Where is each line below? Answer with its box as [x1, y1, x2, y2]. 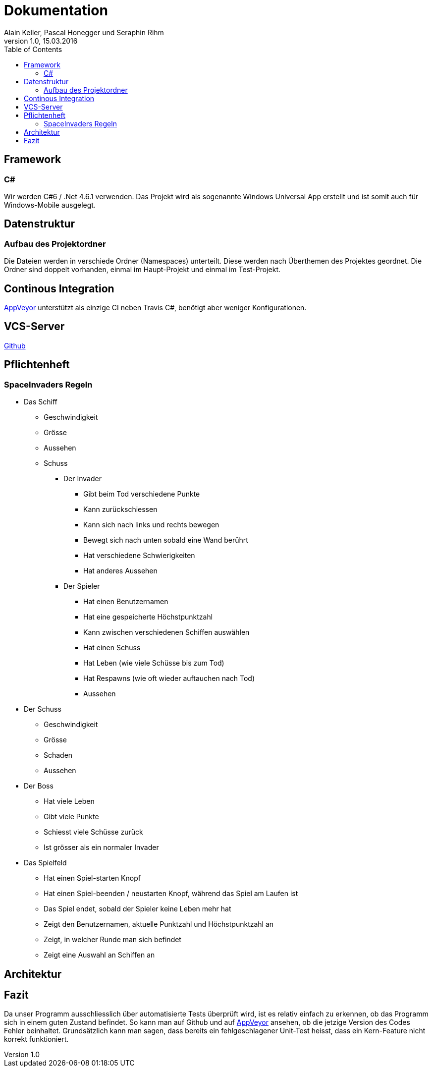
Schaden [44, 751, 73, 760]
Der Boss [24, 782, 54, 790]
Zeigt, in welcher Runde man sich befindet [44, 935, 181, 944]
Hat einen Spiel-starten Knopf [44, 874, 141, 883]
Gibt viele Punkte [44, 812, 99, 821]
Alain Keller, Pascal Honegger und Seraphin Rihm [4, 28, 164, 37]
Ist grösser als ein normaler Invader [44, 843, 159, 852]
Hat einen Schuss [83, 643, 141, 652]
